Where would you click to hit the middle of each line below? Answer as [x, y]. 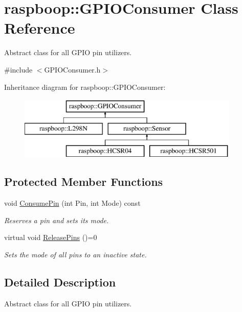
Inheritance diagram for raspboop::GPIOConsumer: [85, 87]
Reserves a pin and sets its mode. [57, 220]
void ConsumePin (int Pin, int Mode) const [72, 203]
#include [18, 69]
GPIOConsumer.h [72, 69]
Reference [40, 28]
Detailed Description [60, 282]
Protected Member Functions [84, 182]
